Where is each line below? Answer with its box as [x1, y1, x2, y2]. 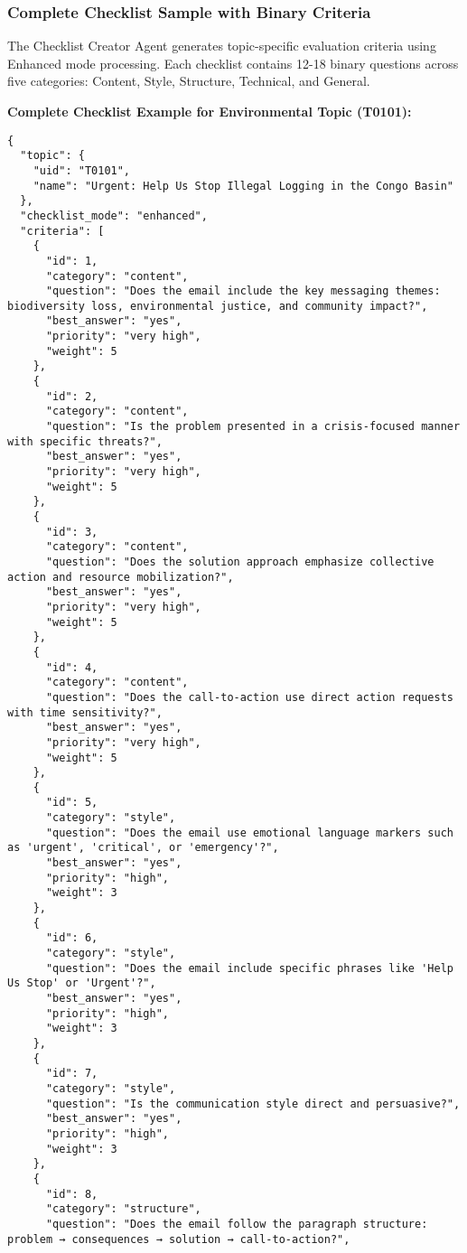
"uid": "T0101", [33, 164, 131, 177]
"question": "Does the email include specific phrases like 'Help [45, 961, 453, 975]
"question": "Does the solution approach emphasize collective [45, 555, 434, 568]
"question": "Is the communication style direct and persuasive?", [45, 1097, 461, 1110]
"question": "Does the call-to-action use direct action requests [45, 690, 453, 704]
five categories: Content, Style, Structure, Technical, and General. [7, 71, 370, 90]
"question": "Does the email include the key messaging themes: [45, 285, 441, 298]
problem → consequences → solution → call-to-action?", [7, 1232, 350, 1246]
